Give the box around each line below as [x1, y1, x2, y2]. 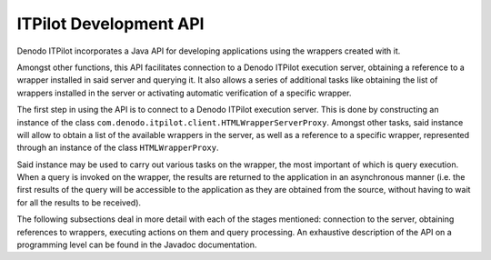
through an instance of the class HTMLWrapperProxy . [16, 142, 219, 154]
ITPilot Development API [16, 14, 205, 34]
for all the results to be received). [16, 196, 141, 208]
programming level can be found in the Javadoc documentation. [16, 239, 257, 250]
